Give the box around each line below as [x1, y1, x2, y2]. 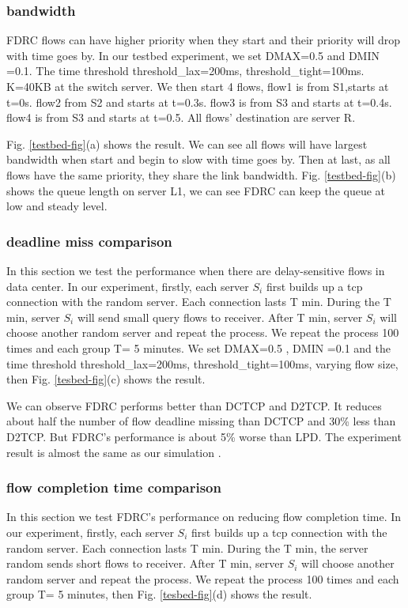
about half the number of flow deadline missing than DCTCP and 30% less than [6, 413, 396, 429]
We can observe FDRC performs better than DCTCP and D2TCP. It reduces [6, 397, 382, 414]
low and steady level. [6, 198, 108, 214]
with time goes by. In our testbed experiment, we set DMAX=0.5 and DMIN [6, 47, 380, 63]
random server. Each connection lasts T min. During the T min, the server [6, 539, 368, 556]
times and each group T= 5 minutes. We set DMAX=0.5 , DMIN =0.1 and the [6, 339, 391, 356]
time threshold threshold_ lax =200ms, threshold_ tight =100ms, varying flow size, [6, 355, 399, 372]
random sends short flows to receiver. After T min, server [6, 555, 285, 572]
